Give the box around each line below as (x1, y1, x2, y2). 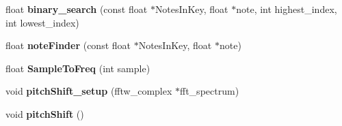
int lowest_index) (5, 15, 79, 29)
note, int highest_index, (236, 2, 337, 16)
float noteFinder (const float (5, 38, 131, 52)
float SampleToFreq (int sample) (5, 61, 150, 75)
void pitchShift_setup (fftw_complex (5, 84, 172, 98)
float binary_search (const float (5, 2, 148, 16)
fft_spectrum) (180, 84, 239, 98)
